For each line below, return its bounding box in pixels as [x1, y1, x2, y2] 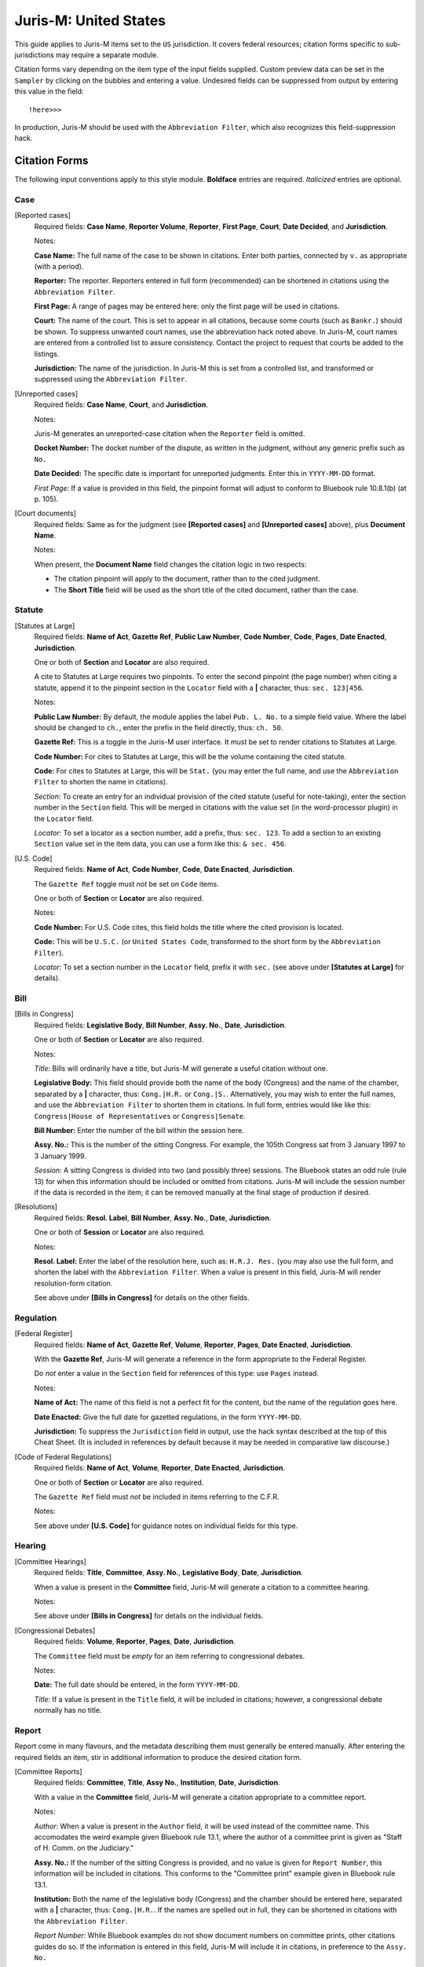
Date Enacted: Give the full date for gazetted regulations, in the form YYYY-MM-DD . [34, 1412, 302, 1422]
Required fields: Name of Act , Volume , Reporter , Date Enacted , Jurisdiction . [34, 1463, 286, 1473]
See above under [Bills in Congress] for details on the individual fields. [34, 1611, 264, 1621]
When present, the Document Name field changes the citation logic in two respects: [34, 559, 307, 569]
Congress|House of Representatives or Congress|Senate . [34, 1111, 247, 1120]
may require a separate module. [55, 50, 159, 59]
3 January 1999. [34, 1151, 86, 1161]
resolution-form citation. [34, 1279, 113, 1288]
